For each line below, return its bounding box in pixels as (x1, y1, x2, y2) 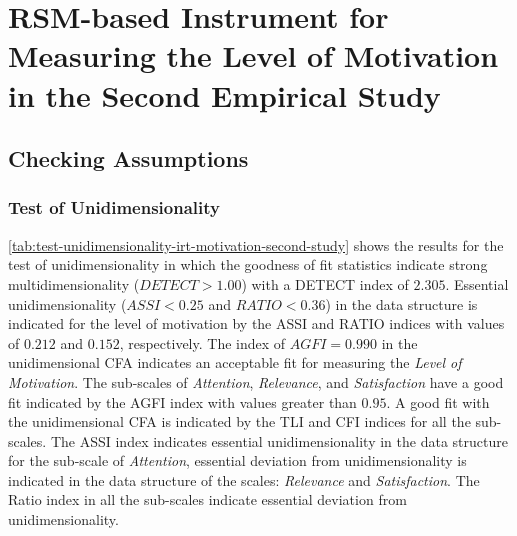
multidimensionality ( (8, 273, 140, 294)
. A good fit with (386, 391, 490, 412)
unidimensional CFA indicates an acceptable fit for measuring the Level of (8, 352, 462, 373)
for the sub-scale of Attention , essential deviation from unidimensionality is (8, 450, 467, 471)
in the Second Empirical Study (8, 74, 441, 115)
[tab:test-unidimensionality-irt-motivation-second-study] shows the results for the (8, 234, 504, 255)
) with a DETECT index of (241, 273, 409, 294)
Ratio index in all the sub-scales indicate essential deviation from (8, 489, 407, 510)
